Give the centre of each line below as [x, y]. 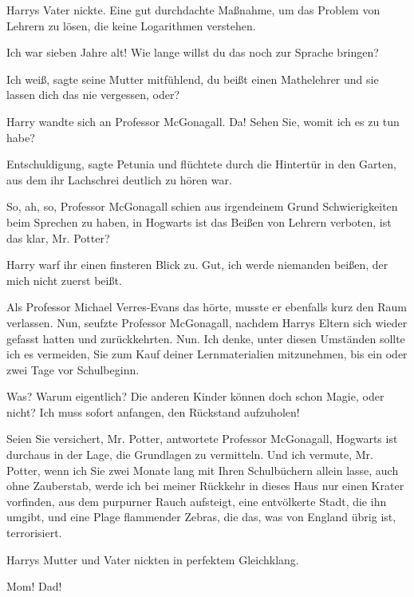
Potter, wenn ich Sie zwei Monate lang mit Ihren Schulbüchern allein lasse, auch [203, 470]
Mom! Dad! [34, 586]
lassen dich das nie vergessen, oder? [93, 95]
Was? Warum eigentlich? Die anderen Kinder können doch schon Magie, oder [195, 396]
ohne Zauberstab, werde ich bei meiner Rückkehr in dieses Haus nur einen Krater [205, 486]
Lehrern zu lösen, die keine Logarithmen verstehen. [131, 25]
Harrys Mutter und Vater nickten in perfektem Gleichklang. [153, 559]
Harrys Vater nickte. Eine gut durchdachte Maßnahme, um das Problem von [193, 10]
